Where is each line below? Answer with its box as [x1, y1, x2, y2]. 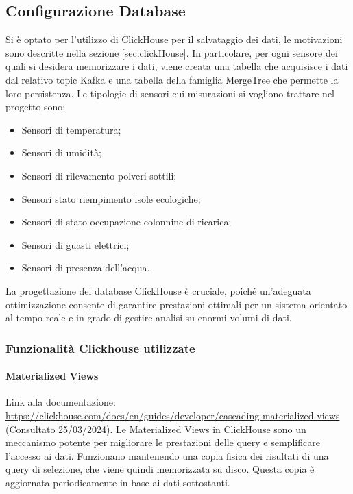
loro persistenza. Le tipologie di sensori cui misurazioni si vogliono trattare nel [5, 86, 335, 100]
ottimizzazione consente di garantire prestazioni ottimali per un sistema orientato [5, 297, 348, 311]
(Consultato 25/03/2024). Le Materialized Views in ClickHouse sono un [5, 421, 306, 436]
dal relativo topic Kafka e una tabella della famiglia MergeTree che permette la [5, 72, 339, 86]
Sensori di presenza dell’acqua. [21, 260, 150, 275]
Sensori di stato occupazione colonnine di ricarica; [21, 214, 232, 229]
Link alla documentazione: [5, 395, 116, 409]
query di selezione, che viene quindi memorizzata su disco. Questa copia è [5, 462, 315, 476]
